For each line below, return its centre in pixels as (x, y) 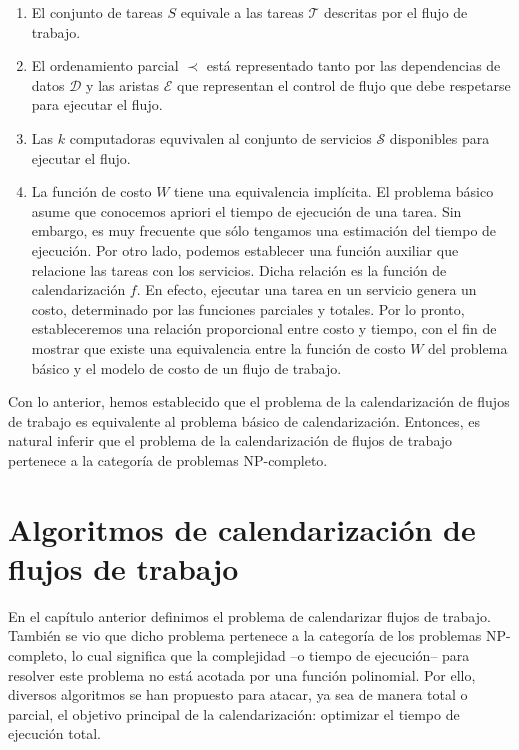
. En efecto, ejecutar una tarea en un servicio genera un (306, 289)
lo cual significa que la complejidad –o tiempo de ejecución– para (270, 654)
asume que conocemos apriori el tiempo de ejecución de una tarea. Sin (246, 210)
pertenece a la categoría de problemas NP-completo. (168, 459)
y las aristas (123, 84)
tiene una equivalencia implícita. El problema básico (334, 191)
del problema (468, 347)
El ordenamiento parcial (105, 65)
